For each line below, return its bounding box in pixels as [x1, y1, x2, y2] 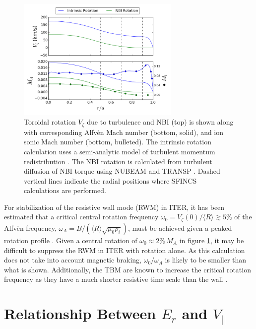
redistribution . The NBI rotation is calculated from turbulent [24, 156, 212, 166]
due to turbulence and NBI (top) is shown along [87, 117, 234, 127]
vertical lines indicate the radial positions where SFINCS [24, 175, 197, 186]
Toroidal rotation [24, 117, 76, 127]
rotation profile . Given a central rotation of [4, 235, 137, 245]
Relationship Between [4, 303, 156, 324]
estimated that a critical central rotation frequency [4, 211, 159, 222]
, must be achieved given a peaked [128, 222, 232, 233]
